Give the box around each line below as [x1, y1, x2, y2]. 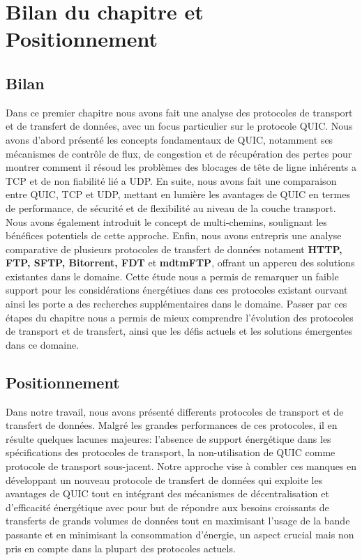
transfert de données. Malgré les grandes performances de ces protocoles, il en [6, 418, 338, 432]
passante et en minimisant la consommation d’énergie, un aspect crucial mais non [6, 527, 354, 541]
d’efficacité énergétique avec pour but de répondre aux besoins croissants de [6, 499, 329, 514]
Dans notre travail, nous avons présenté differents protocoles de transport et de [6, 404, 344, 418]
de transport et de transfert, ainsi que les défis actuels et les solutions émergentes [6, 324, 353, 338]
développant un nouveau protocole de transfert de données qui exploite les [6, 472, 323, 487]
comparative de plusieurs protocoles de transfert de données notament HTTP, [6, 241, 342, 256]
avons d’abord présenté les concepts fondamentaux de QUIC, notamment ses [6, 132, 333, 146]
